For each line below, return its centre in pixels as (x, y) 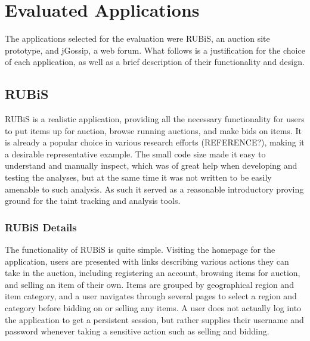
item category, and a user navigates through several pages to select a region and (151, 296)
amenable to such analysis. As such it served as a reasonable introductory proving (154, 189)
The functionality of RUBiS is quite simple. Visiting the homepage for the (140, 249)
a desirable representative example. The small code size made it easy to (135, 154)
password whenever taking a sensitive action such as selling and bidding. (137, 331)
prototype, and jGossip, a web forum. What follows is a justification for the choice (155, 50)
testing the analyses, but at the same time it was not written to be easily (138, 177)
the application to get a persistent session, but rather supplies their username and (154, 319)
